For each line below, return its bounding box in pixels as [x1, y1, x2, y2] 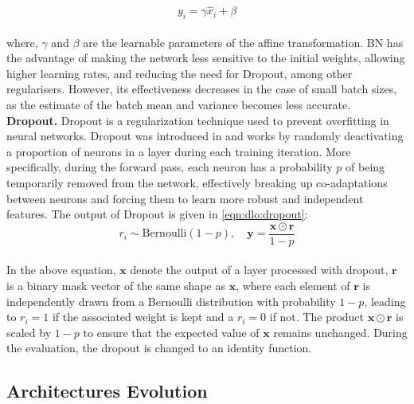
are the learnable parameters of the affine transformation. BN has [83, 33, 404, 50]
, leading [364, 292, 406, 309]
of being [346, 159, 385, 175]
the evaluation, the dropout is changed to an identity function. [6, 339, 312, 356]
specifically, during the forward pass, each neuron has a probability [6, 159, 333, 175]
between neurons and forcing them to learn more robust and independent [6, 190, 364, 206]
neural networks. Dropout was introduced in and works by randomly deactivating [6, 127, 404, 144]
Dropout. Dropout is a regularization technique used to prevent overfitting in [6, 112, 389, 128]
